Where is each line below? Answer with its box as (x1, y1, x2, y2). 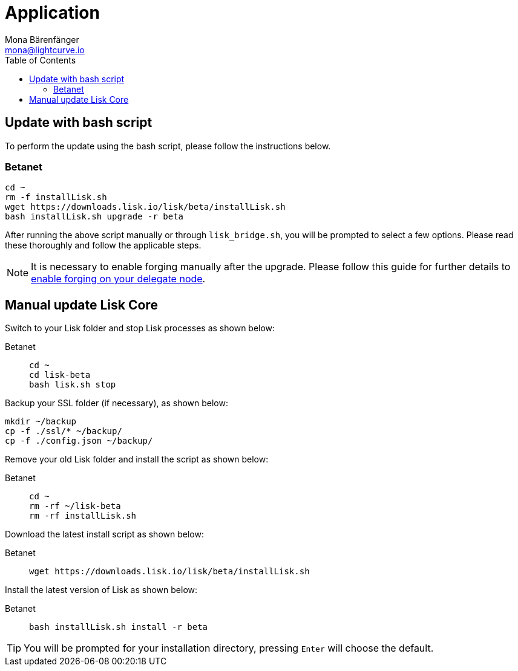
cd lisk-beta (29, 370, 91, 380)
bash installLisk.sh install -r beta (29, 622, 208, 632)
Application (5, 2, 100, 23)
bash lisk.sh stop (29, 380, 116, 390)
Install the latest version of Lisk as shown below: (5, 585, 198, 595)
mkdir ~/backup (5, 417, 77, 427)
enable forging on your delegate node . (31, 273, 206, 285)
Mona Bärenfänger (5, 34, 79, 45)
